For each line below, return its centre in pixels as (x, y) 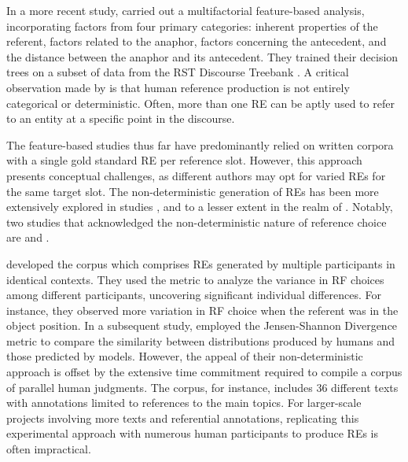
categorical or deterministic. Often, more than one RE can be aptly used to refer (200, 103)
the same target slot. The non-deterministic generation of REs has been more (193, 191)
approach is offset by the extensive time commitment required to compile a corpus (204, 372)
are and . (28, 237)
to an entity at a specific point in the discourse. (121, 118)
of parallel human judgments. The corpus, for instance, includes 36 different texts (202, 387)
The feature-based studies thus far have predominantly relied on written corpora (200, 144)
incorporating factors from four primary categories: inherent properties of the (192, 26)
